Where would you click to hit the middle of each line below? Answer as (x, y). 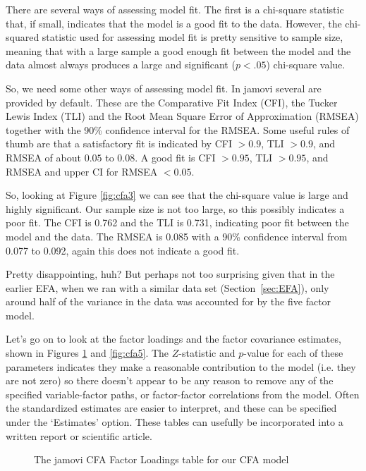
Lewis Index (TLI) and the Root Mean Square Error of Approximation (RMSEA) (182, 116)
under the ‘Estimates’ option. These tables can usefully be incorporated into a (175, 422)
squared (23, 37)
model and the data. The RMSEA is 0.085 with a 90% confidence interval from (177, 236)
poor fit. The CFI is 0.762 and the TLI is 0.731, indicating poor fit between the (177, 222)
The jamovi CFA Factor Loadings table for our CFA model (161, 459)
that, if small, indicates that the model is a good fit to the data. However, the (174, 23)
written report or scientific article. (79, 435)
